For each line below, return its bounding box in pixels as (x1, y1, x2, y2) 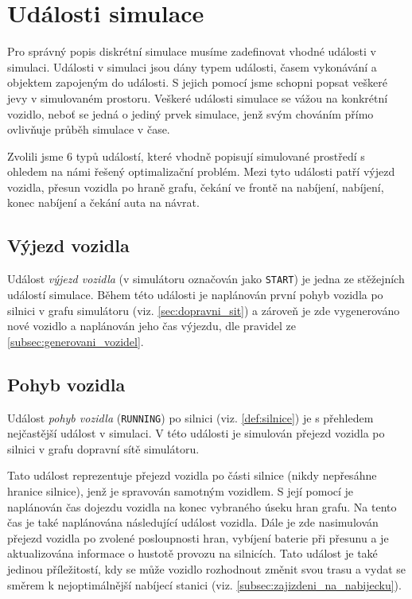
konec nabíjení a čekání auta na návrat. (7, 194, 200, 211)
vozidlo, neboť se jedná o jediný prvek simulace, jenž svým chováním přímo (7, 105, 374, 122)
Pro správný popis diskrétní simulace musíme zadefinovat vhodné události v (7, 43, 376, 60)
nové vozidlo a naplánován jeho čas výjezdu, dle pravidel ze (7, 317, 296, 334)
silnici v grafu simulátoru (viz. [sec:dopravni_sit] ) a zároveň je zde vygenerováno (7, 301, 400, 318)
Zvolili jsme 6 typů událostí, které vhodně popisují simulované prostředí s (7, 147, 365, 164)
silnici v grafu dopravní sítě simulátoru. (7, 440, 200, 457)
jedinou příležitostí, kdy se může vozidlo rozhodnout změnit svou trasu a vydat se (7, 560, 406, 577)
